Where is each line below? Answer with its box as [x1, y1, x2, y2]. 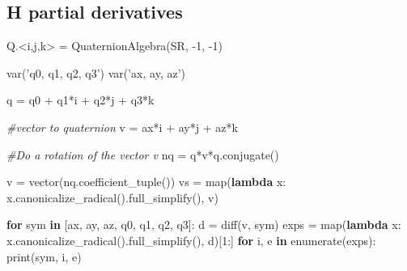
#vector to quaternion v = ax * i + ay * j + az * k [6, 118, 238, 135]
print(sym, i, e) [6, 248, 82, 265]
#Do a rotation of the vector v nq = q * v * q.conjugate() [6, 146, 279, 163]
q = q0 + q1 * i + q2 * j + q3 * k [6, 91, 155, 108]
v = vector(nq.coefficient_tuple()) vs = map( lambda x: [6, 173, 286, 190]
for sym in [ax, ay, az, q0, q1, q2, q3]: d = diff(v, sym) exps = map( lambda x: [6, 216, 401, 233]
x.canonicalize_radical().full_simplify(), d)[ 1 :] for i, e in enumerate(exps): [6, 231, 376, 248]
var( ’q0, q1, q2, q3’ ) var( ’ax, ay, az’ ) [6, 64, 186, 81]
